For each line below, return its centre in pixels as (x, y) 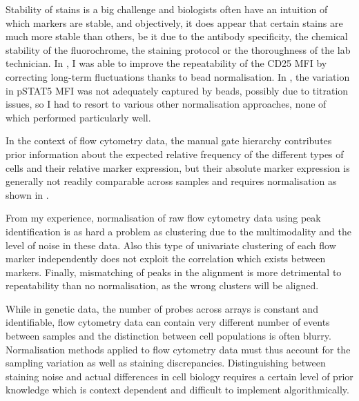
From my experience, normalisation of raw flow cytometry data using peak (163, 218)
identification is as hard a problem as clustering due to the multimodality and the (178, 231)
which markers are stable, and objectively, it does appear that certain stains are (174, 22)
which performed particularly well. (78, 117)
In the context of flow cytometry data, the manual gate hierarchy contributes (169, 140)
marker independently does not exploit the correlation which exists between (166, 258)
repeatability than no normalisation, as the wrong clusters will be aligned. (162, 285)
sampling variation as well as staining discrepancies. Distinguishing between (166, 363)
